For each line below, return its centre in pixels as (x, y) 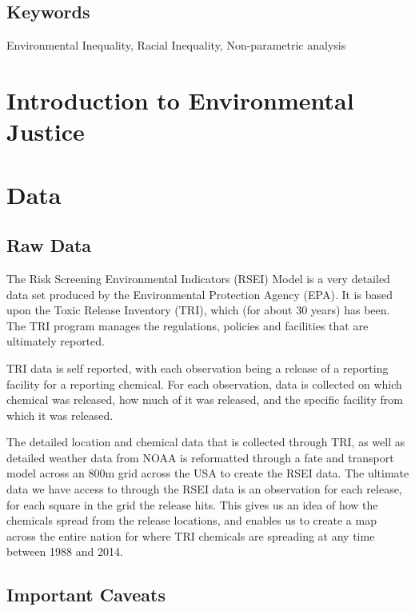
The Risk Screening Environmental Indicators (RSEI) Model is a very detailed (198, 278)
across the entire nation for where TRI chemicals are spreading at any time (191, 535)
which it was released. (60, 415)
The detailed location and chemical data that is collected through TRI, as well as (206, 442)
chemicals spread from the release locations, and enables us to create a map (192, 520)
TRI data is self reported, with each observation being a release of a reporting (198, 367)
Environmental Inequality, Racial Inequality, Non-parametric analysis (176, 45)
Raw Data (49, 245)
